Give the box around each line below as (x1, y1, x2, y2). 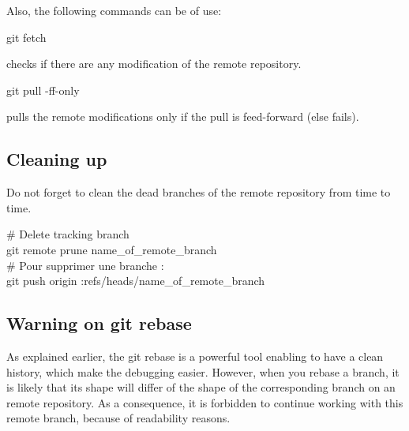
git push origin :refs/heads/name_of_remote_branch (6, 272, 265, 289)
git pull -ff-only (6, 81, 80, 98)
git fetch (6, 28, 47, 45)
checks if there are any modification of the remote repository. (6, 55, 302, 72)
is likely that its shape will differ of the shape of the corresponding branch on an (6, 379, 396, 395)
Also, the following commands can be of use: (6, 2, 222, 18)
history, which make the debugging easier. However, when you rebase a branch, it (6, 363, 400, 380)
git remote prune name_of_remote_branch (6, 241, 217, 257)
